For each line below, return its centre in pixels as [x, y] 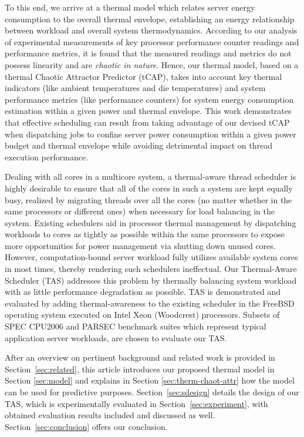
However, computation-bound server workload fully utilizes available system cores [151, 257]
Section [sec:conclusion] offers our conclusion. [86, 426]
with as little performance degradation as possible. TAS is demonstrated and [143, 292]
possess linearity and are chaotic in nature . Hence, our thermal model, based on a [152, 64]
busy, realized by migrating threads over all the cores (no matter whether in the [148, 199]
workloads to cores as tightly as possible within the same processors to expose [145, 234]
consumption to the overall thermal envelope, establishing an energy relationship [150, 19]
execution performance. [47, 157]
